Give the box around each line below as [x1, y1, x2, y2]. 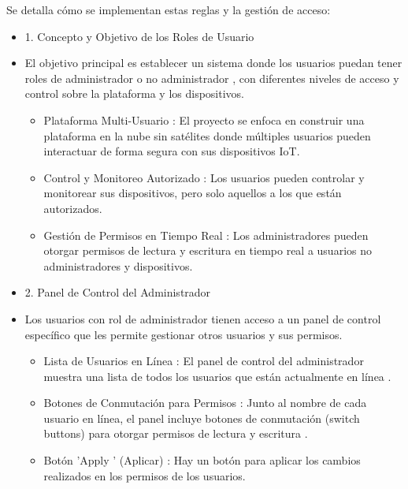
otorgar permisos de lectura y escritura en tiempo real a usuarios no [43, 242, 372, 259]
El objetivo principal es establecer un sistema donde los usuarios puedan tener [24, 54, 402, 71]
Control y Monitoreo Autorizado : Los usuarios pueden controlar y [43, 169, 365, 185]
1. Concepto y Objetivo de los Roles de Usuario [24, 28, 254, 44]
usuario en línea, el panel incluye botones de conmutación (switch [43, 409, 360, 426]
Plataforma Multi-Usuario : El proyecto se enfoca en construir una [43, 111, 365, 128]
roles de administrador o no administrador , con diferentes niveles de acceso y [24, 69, 399, 86]
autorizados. [43, 200, 102, 216]
